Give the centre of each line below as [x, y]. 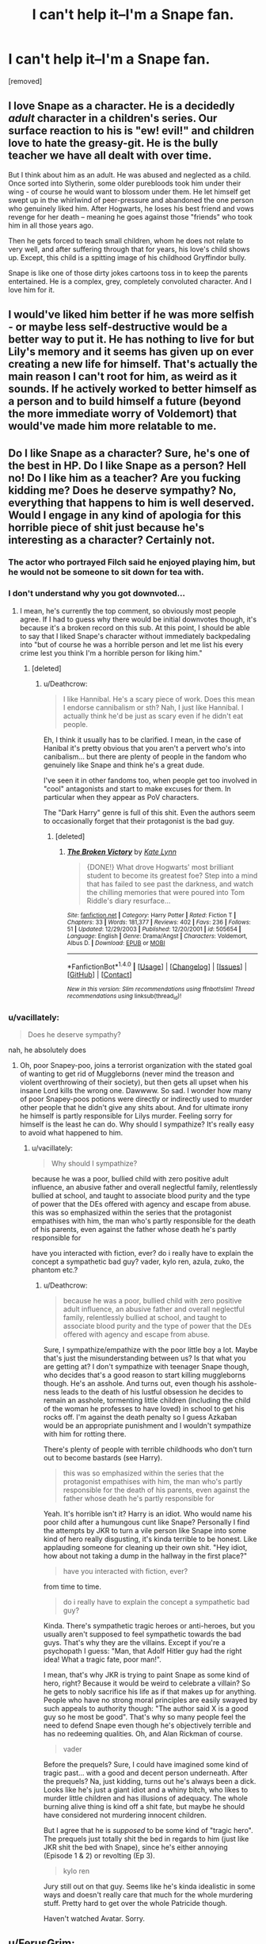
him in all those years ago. [51, 225]
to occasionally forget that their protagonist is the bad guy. [139, 821]
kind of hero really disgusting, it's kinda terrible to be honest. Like [150, 1539]
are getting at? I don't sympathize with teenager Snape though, [146, 1367]
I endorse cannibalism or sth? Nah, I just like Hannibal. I [153, 707]
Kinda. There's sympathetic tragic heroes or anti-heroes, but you [149, 1626]
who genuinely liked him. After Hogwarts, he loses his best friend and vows [131, 209]
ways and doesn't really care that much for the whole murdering [148, 1895]
